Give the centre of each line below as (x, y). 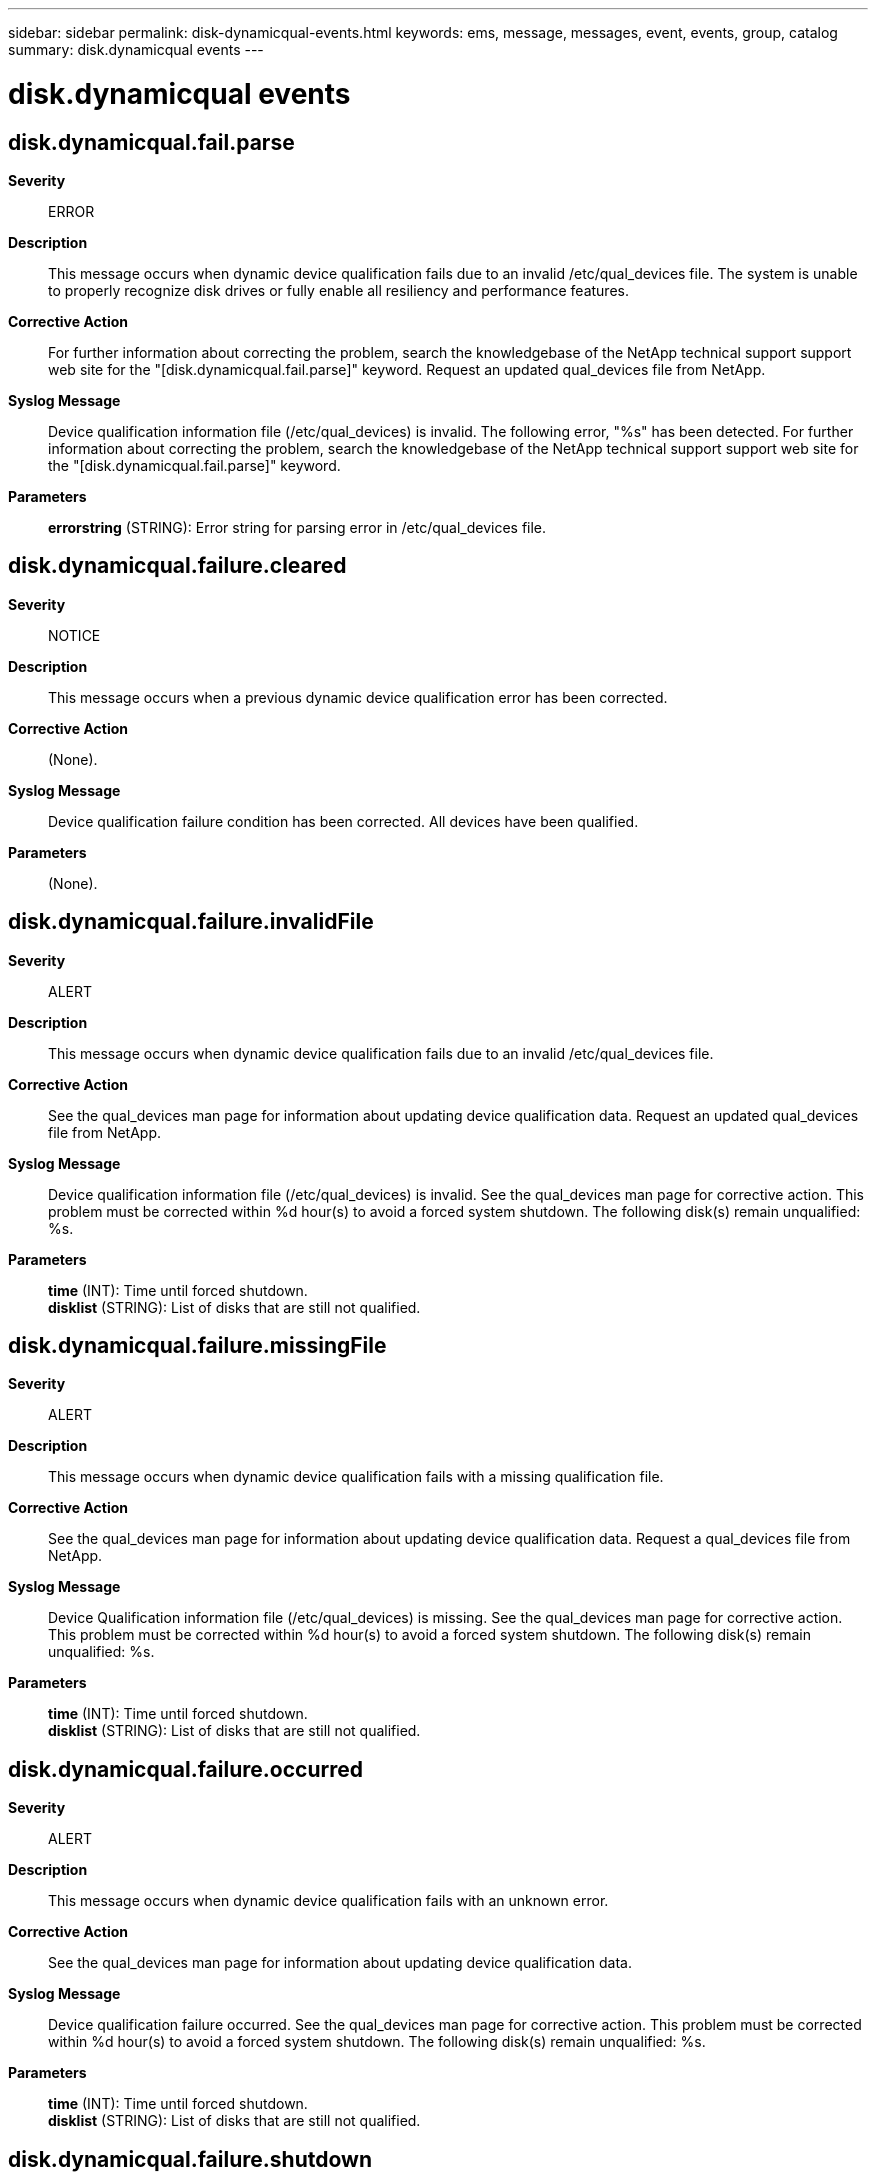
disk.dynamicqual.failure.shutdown (190, 2159)
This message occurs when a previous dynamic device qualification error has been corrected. (358, 697)
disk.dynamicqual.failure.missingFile (197, 1346)
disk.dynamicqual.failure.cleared (177, 566)
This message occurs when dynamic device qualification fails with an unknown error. (328, 1901)
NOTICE (74, 635)
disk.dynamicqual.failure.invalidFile (191, 922)
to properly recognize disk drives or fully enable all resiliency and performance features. (338, 290)
